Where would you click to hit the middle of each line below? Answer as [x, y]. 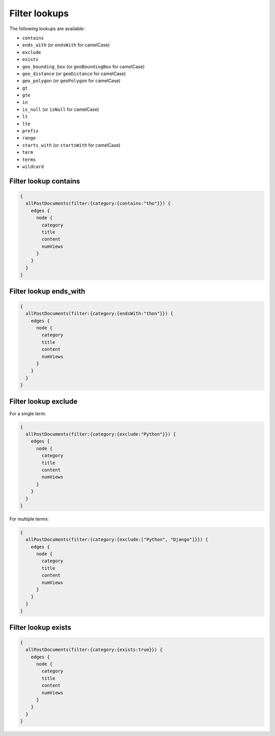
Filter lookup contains [45, 181]
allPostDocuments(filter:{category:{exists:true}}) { [94, 650]
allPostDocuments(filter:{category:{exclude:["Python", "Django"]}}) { [117, 540]
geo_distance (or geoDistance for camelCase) [74, 74]
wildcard [33, 167]
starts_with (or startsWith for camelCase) [71, 145]
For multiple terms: [29, 519]
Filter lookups [39, 13]
